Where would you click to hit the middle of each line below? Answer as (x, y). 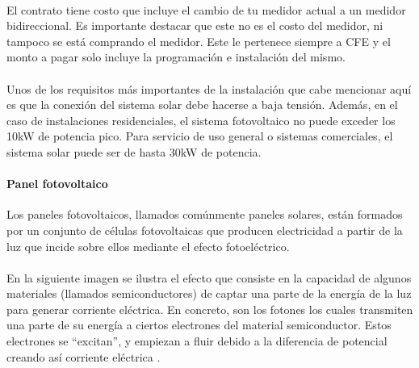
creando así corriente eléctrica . (84, 356)
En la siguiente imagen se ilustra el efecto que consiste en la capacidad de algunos (209, 277)
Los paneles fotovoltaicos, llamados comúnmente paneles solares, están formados (205, 214)
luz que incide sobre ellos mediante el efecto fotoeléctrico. (148, 246)
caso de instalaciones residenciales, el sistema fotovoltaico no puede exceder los (201, 120)
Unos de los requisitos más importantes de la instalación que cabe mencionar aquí (209, 88)
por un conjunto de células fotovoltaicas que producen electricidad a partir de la (205, 230)
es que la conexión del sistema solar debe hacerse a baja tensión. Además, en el (202, 105)
